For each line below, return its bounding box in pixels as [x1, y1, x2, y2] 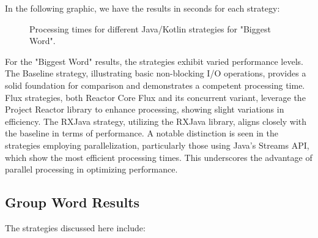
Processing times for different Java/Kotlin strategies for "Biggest [29, 22, 271, 35]
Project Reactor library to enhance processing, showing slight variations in [5, 103, 284, 116]
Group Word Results [5, 193, 140, 212]
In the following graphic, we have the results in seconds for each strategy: [5, 2, 280, 14]
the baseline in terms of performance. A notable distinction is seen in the [5, 127, 278, 139]
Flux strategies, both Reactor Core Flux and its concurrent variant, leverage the [5, 91, 306, 103]
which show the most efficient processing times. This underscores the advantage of [5, 151, 312, 163]
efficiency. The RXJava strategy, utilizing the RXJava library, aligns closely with [5, 114, 307, 127]
